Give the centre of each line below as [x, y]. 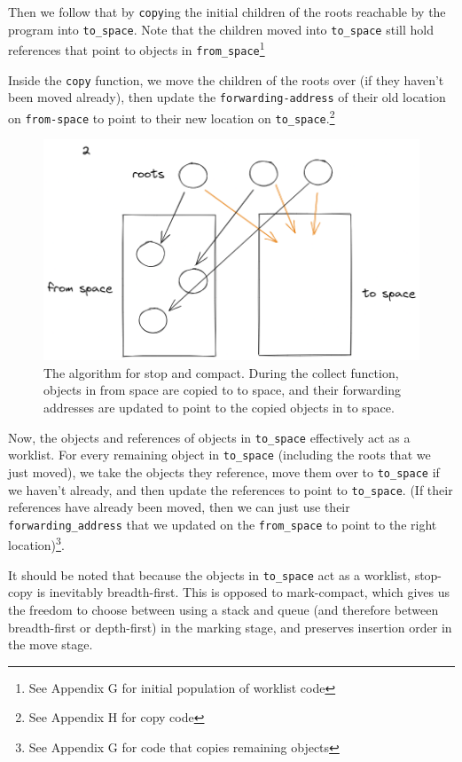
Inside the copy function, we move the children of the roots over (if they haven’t [226, 79]
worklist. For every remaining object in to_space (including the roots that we [219, 455]
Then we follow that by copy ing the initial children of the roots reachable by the [227, 12]
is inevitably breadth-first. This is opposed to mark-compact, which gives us [243, 592]
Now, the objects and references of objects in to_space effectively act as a [209, 437]
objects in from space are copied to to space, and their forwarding [222, 390]
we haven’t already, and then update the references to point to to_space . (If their [231, 489]
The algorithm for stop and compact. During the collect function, [221, 372]
